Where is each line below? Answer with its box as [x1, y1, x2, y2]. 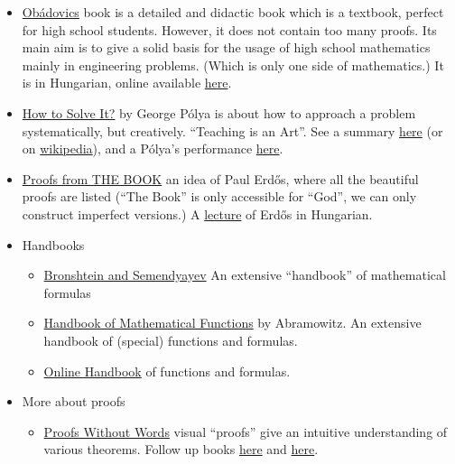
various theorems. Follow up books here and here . [43, 440, 319, 459]
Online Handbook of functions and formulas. [43, 361, 291, 380]
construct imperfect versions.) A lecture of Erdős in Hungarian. [22, 204, 373, 223]
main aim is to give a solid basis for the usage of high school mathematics [22, 38, 431, 57]
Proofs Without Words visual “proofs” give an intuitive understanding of [43, 422, 448, 441]
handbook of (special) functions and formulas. [43, 330, 298, 349]
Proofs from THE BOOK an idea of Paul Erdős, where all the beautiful [22, 169, 419, 188]
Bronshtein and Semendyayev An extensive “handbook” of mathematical [43, 265, 446, 284]
